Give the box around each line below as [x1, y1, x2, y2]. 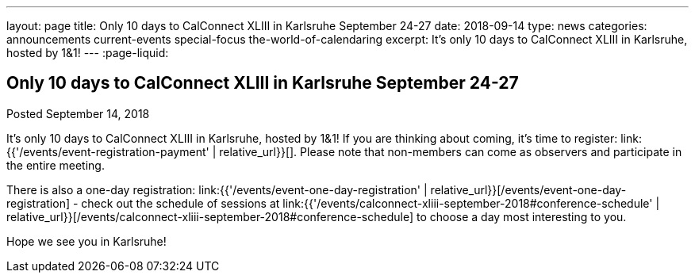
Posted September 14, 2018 [6, 106, 150, 120]
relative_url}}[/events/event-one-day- [430, 182, 627, 197]
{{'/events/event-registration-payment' [6, 144, 209, 159]
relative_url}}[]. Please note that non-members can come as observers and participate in [219, 144, 682, 159]
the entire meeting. [6, 158, 105, 172]
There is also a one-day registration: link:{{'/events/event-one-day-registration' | [6, 182, 428, 197]
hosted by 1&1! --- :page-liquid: [6, 46, 169, 59]
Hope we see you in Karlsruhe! [6, 234, 167, 248]
